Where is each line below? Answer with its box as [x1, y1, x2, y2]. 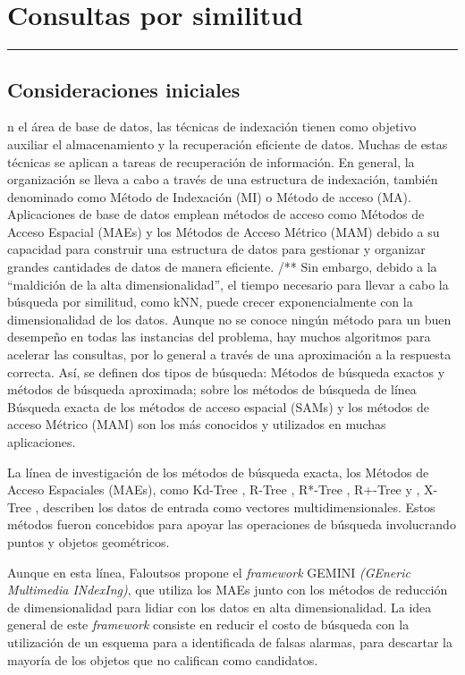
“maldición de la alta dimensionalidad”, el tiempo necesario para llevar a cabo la [7, 274, 449, 293]
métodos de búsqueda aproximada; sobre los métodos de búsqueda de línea [7, 380, 417, 399]
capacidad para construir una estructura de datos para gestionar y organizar [7, 240, 426, 258]
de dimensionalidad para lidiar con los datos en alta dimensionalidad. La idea [7, 597, 432, 616]
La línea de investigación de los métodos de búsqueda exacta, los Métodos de [7, 462, 429, 481]
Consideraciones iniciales [7, 75, 241, 103]
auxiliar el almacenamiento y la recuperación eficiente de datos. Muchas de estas [7, 134, 448, 153]
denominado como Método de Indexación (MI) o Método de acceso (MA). [7, 187, 411, 206]
